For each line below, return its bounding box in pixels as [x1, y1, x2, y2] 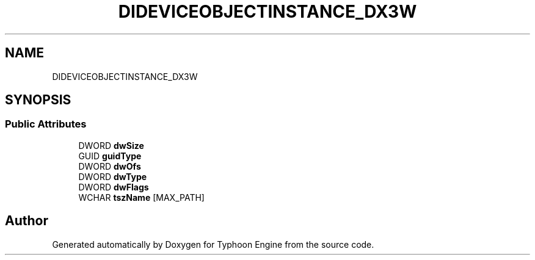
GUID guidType [78, 150, 142, 161]
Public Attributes [5, 118, 87, 131]
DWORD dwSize [78, 140, 144, 151]
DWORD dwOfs [78, 161, 141, 172]
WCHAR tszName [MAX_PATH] [78, 192, 205, 203]
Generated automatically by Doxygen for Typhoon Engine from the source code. [52, 239, 374, 250]
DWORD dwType [78, 171, 147, 182]
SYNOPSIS [5, 92, 71, 108]
